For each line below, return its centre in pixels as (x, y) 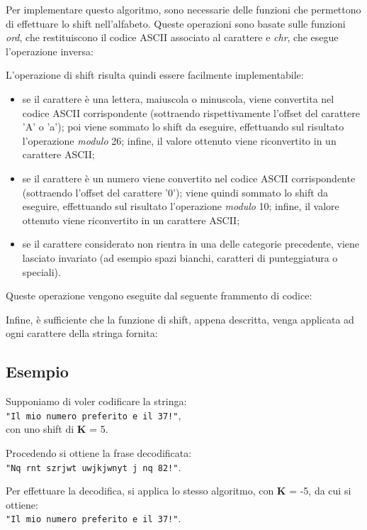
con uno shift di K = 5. (57, 429)
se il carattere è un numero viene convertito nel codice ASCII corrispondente (189, 178)
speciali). (41, 271)
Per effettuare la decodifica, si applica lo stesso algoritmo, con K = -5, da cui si (179, 491)
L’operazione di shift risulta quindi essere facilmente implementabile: (155, 75)
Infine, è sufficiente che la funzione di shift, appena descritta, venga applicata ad (180, 319)
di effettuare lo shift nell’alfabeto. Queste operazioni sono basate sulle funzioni (176, 23)
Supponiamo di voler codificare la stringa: (96, 401)
